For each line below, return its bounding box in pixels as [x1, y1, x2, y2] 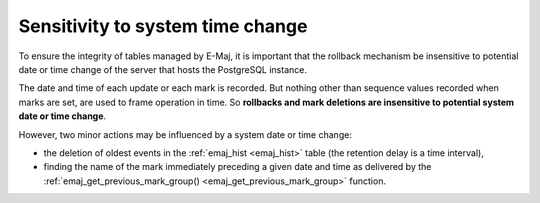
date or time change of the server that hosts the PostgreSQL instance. [18, 63, 307, 75]
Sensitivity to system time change [18, 15, 308, 37]
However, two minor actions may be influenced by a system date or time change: [18, 128, 352, 140]
